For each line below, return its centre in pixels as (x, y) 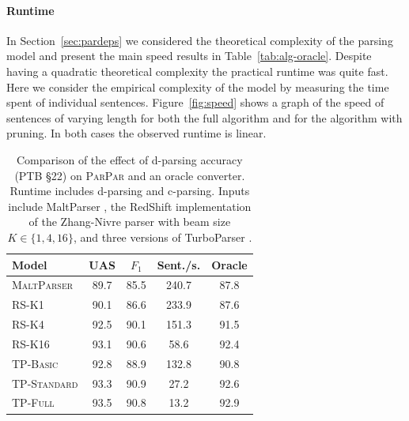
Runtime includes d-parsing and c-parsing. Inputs (130, 191)
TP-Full (33, 402)
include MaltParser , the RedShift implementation (130, 206)
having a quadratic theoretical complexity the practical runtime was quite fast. (197, 71)
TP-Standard (45, 383)
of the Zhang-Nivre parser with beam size (130, 222)
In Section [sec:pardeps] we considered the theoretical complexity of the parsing (200, 40)
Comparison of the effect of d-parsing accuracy (130, 159)
